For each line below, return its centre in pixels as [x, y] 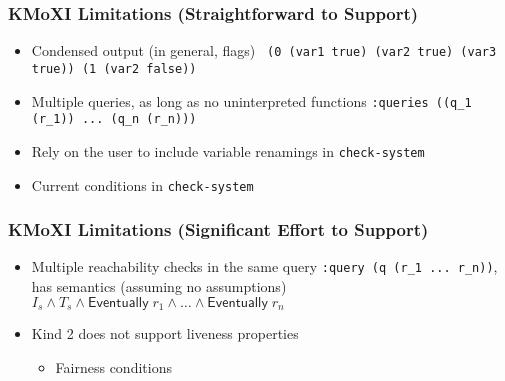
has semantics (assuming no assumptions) [159, 286]
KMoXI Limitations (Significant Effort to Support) [218, 229]
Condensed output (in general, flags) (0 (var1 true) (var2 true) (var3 [264, 50]
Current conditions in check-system [142, 184]
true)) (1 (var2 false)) [114, 68]
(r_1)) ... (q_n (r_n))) [114, 119]
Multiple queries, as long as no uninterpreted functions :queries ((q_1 [251, 100]
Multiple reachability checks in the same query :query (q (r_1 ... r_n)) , [264, 266]
